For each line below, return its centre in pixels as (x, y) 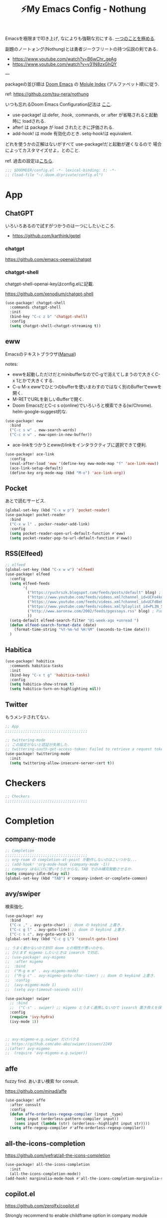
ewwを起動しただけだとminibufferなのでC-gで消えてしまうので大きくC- (86, 374)
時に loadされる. (29, 121)
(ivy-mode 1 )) (24, 1022)
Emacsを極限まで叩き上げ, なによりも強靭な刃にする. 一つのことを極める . (80, 39)
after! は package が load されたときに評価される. (63, 127)
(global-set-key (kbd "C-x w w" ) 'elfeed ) (50, 570)
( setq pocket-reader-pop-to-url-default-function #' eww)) (71, 538)
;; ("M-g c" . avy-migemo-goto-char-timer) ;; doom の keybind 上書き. (81, 976)
